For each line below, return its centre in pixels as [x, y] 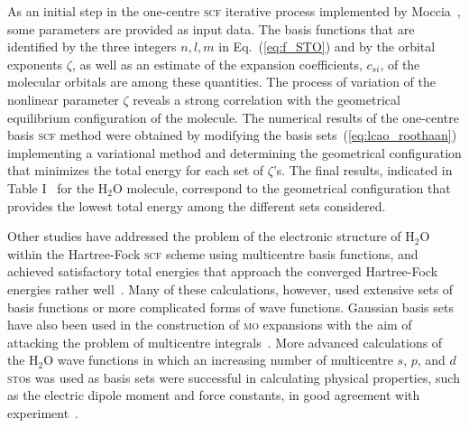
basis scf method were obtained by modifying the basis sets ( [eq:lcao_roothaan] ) [232, 135]
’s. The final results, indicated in [363, 170]
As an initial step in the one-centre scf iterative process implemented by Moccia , [234, 11]
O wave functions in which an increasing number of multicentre [218, 360]
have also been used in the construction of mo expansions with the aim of [210, 325]
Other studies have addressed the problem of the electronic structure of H [211, 236]
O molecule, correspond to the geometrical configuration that [281, 187]
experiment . [43, 413]
